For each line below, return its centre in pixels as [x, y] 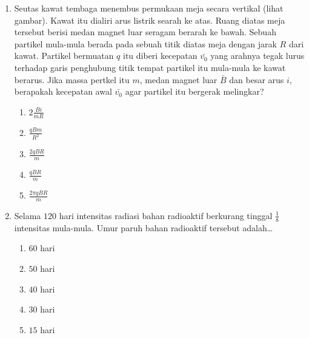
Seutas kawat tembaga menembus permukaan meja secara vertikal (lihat [149, 8]
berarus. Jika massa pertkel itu [72, 79]
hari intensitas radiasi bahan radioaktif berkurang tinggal [166, 215]
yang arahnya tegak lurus [257, 56]
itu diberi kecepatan [160, 56]
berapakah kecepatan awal [63, 91]
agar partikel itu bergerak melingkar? [194, 91]
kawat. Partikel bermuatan [64, 56]
